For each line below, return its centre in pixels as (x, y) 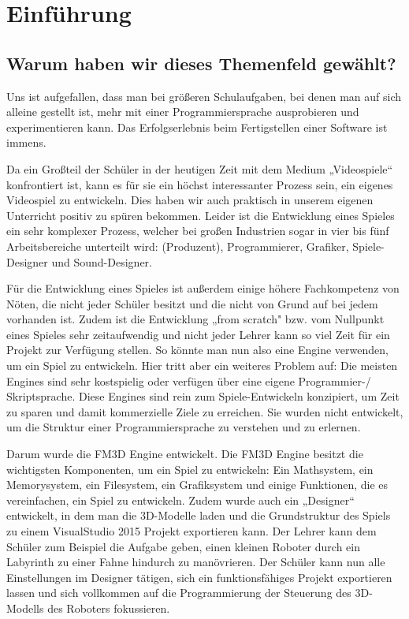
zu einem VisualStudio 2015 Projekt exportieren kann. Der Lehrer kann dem (191, 531)
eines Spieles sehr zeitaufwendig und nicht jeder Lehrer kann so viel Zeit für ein (198, 334)
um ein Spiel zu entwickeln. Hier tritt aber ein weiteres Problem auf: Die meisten (202, 365)
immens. (26, 142)
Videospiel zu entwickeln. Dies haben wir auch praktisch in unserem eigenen (190, 200)
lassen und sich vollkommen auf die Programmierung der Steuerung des (179, 593)
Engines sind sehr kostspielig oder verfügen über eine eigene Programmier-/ (189, 380)
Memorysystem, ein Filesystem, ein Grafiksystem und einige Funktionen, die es (197, 485)
